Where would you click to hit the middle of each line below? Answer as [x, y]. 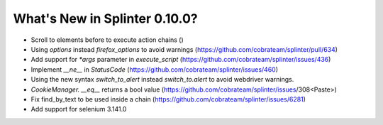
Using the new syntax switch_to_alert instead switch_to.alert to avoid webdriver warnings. [162, 80]
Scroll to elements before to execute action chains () [107, 40]
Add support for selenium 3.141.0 [79, 109]
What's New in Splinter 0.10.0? [105, 18]
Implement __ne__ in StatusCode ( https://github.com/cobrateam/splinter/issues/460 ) [155, 69]
